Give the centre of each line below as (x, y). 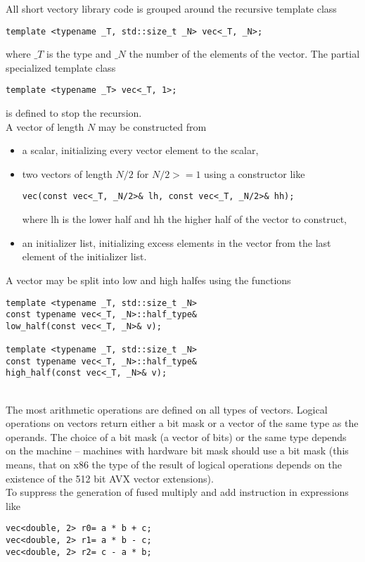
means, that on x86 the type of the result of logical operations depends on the (174, 465)
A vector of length (45, 126)
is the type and (79, 54)
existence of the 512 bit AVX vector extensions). (110, 478)
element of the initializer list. (84, 256)
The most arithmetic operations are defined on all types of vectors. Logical (167, 409)
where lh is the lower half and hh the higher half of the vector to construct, (184, 219)
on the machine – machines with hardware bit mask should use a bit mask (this (177, 451)
